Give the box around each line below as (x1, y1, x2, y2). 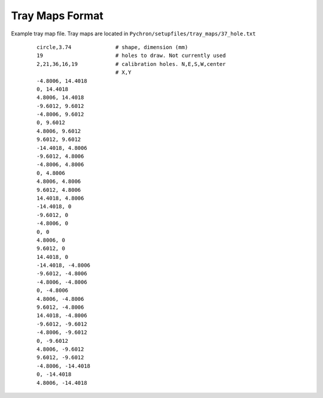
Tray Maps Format (11, 9, 104, 22)
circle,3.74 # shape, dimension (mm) (36, 44, 188, 50)
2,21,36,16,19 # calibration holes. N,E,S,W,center (36, 61, 226, 67)
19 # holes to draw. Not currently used (36, 52, 226, 59)
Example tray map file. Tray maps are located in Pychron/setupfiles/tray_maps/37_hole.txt (11, 30, 256, 37)
